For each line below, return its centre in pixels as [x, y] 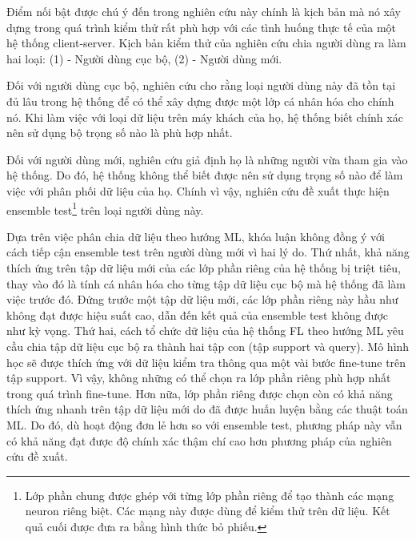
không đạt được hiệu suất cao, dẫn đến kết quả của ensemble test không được [198, 314]
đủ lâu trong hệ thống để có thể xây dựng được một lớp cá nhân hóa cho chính [200, 101]
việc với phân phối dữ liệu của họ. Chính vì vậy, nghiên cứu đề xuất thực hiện [198, 190]
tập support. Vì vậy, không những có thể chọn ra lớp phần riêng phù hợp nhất [199, 378]
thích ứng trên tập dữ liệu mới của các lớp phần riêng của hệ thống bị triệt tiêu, [204, 267]
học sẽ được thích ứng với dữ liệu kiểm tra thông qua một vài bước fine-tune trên [206, 362]
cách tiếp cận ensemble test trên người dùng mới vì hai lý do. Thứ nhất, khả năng [208, 252]
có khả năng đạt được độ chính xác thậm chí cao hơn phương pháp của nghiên [199, 440]
